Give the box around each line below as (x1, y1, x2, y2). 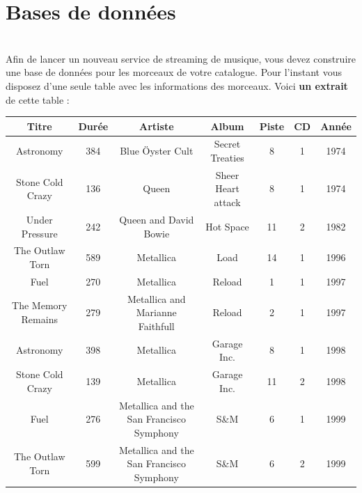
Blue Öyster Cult (120, 143, 194, 158)
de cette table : (6, 92, 70, 107)
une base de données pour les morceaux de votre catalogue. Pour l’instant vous (6, 65, 342, 79)
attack (214, 195, 241, 210)
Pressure (21, 226, 58, 240)
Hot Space (205, 219, 249, 233)
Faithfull (138, 318, 175, 333)
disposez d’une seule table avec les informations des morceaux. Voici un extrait (6, 78, 348, 93)
